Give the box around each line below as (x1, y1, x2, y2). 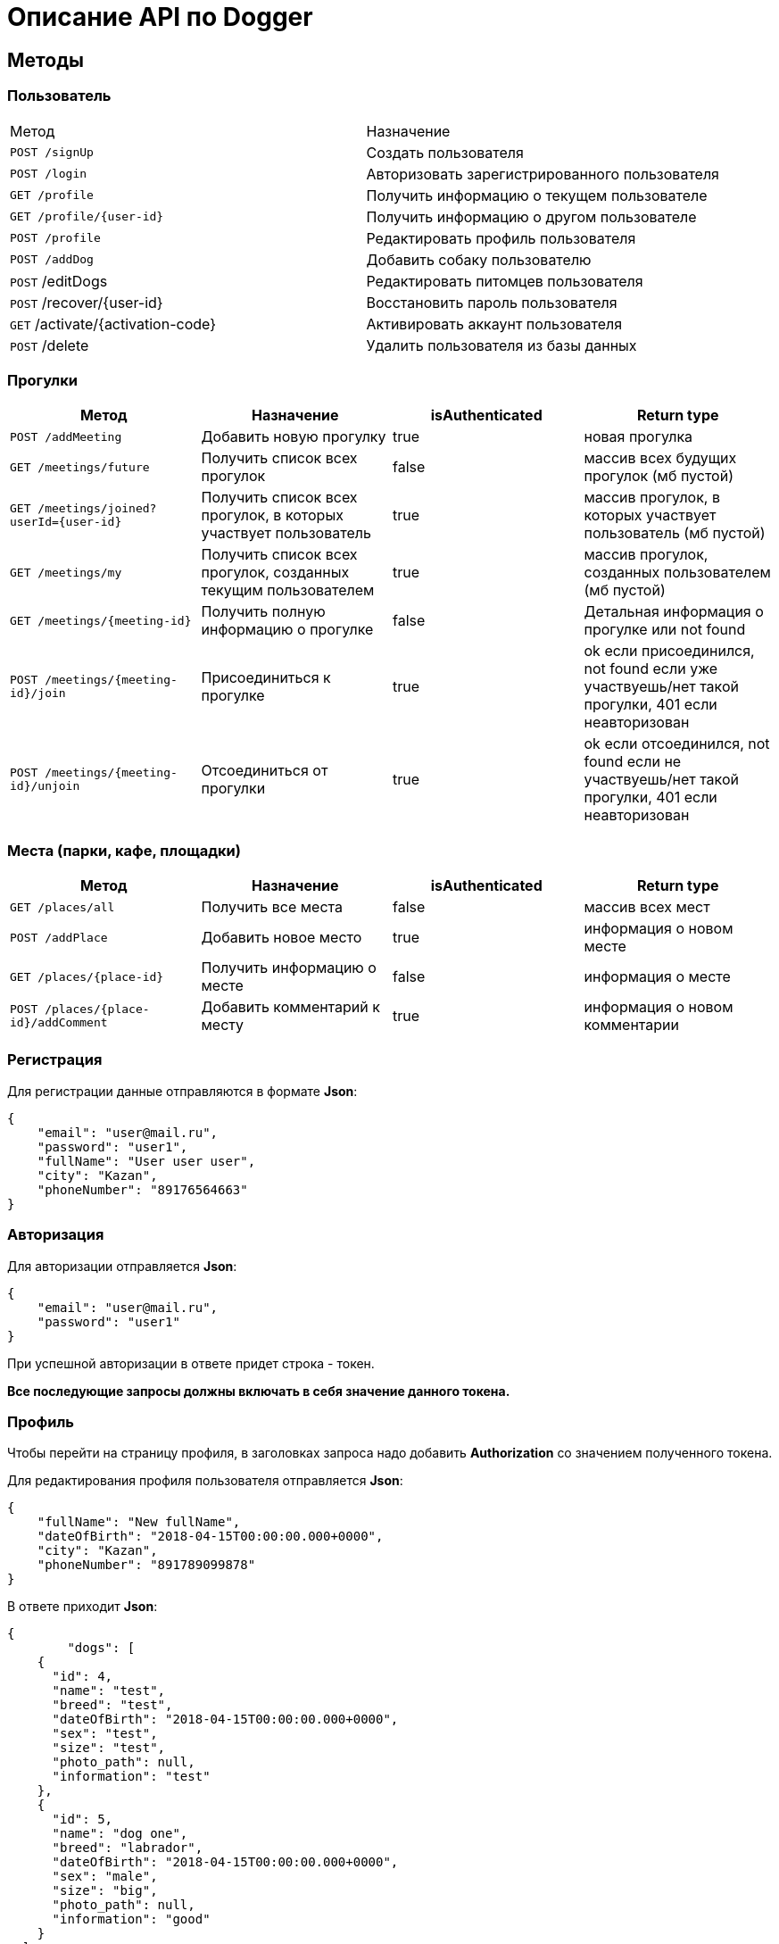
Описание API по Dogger (7, 2, 313, 32)
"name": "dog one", (52, 1826, 188, 1841)
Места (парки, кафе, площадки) (7, 841, 241, 860)
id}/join (10, 686, 66, 701)
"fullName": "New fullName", (37, 1515, 241, 1530)
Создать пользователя (366, 143, 524, 162)
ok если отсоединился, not (584, 735, 770, 753)
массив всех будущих (584, 449, 737, 468)
